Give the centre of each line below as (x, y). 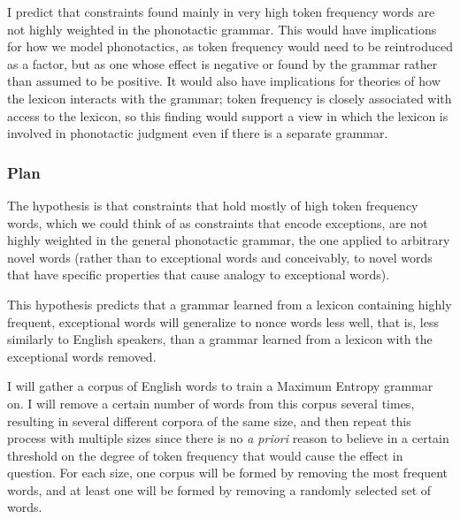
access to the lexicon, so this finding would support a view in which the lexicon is (228, 115)
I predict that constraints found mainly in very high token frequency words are (221, 11)
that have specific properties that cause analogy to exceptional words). (199, 275)
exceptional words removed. (82, 356)
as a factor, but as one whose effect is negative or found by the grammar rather (222, 63)
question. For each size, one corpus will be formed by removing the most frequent (228, 473)
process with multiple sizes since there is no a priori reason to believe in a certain (228, 438)
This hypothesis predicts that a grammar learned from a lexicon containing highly (230, 304)
